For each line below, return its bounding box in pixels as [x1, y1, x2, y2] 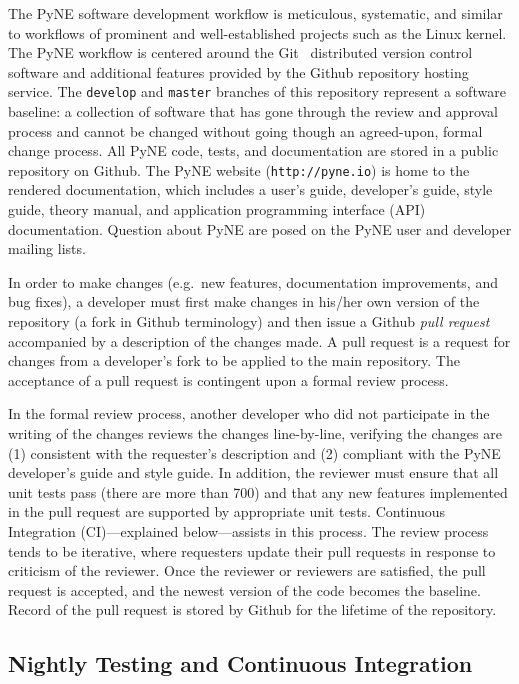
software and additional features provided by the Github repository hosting [8, 61, 469, 82]
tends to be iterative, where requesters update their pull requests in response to [8, 540, 496, 561]
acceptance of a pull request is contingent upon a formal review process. [8, 369, 449, 390]
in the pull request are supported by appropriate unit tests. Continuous [8, 501, 445, 522]
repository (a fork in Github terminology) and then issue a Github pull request [8, 311, 490, 332]
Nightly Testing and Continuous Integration [8, 648, 473, 679]
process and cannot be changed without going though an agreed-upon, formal [8, 120, 483, 141]
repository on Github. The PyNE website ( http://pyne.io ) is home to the [8, 159, 470, 180]
